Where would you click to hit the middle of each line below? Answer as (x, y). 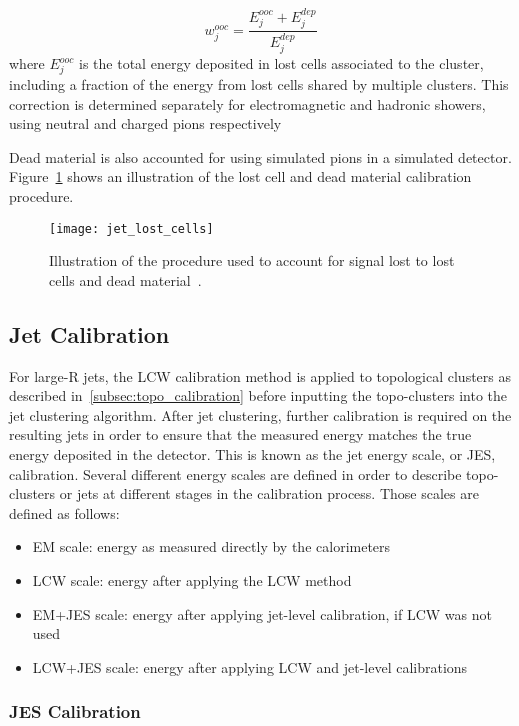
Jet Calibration (89, 333)
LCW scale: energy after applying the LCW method (192, 580)
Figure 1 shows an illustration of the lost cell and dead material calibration (240, 176)
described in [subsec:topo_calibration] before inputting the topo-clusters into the (258, 395)
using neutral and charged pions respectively (145, 123)
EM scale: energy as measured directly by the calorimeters (211, 546)
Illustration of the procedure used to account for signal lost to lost (252, 260)
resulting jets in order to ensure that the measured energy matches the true (240, 434)
